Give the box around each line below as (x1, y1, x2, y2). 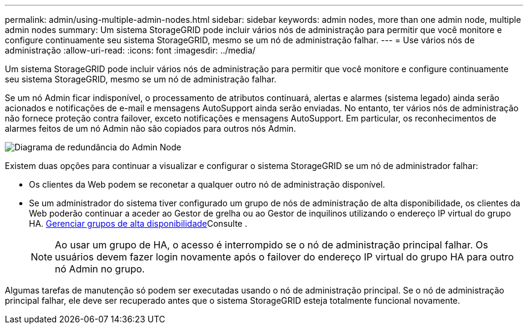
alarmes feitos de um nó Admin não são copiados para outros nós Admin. (5, 123, 297, 134)
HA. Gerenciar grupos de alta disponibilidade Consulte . (29, 218, 248, 229)
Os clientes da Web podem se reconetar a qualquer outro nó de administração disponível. (29, 179, 385, 189)
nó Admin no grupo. (55, 263, 145, 275)
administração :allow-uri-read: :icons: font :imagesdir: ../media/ (5, 45, 256, 55)
